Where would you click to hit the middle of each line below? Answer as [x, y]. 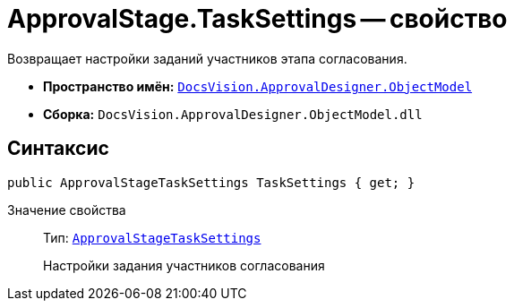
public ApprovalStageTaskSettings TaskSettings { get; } [211, 182]
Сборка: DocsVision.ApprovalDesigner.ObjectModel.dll [233, 114]
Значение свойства [67, 210]
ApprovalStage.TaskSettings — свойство [257, 19]
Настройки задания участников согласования [184, 265]
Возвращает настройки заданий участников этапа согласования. [207, 58]
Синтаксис [58, 149]
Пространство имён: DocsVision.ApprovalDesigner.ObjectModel [258, 86]
